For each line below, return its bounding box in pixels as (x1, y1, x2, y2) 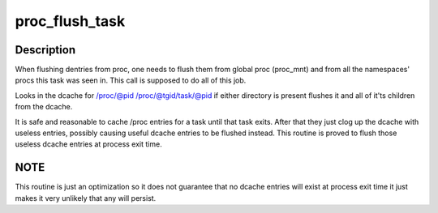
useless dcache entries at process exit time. (15, 139, 162, 149)
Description (15, 43, 76, 57)
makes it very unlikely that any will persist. (15, 193, 157, 202)
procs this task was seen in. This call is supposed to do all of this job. (15, 75, 247, 85)
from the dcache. (15, 102, 73, 112)
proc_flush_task (15, 12, 126, 30)
